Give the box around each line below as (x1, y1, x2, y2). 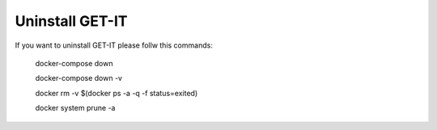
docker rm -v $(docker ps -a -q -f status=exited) (35, 88, 198, 98)
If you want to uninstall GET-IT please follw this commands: (15, 40, 214, 50)
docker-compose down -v (35, 73, 123, 83)
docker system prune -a (35, 103, 116, 113)
